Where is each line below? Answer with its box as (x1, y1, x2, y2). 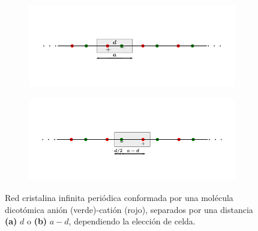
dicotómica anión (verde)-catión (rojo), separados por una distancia (5, 203, 253, 215)
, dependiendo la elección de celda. (68, 215, 196, 227)
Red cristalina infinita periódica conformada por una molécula (5, 191, 233, 203)
